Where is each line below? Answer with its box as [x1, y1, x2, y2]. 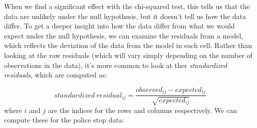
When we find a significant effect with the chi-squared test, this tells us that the [4, 1, 250, 11]
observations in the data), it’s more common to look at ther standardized [4, 59, 227, 70]
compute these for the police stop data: [4, 114, 124, 125]
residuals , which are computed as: [4, 69, 107, 80]
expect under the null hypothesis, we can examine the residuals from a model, [4, 30, 243, 40]
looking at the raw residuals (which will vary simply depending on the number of [4, 49, 252, 60]
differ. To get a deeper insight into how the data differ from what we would [4, 20, 235, 31]
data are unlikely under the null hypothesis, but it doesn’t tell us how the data [4, 10, 246, 21]
